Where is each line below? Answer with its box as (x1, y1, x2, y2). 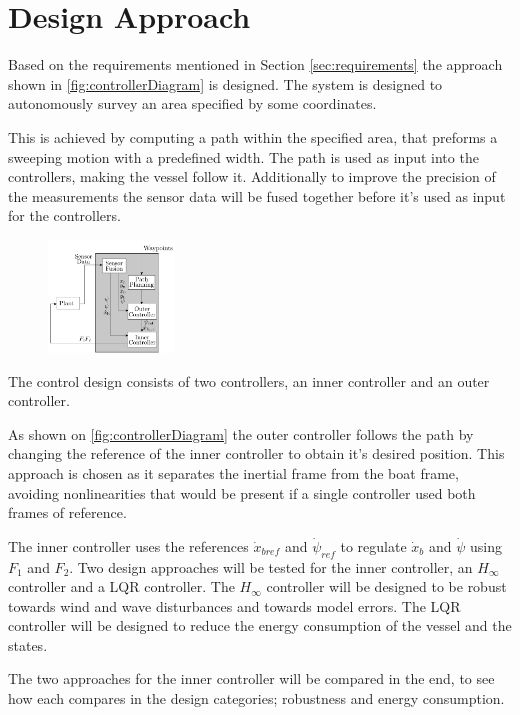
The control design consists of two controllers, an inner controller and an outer (8, 370, 490, 391)
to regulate (340, 535, 407, 556)
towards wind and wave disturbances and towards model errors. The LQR (8, 595, 461, 616)
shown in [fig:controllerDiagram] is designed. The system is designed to (8, 73, 443, 94)
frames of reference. (8, 502, 127, 523)
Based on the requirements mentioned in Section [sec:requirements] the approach (8, 54, 503, 75)
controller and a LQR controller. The (8, 576, 235, 597)
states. (8, 634, 48, 655)
